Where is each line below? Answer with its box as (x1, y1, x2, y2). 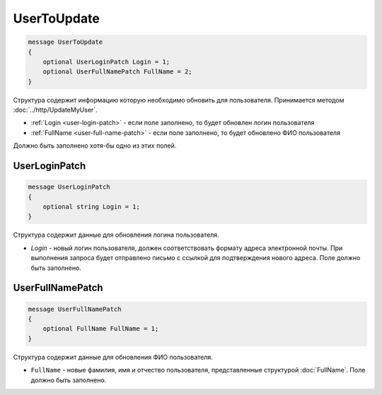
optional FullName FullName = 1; (42, 325, 159, 333)
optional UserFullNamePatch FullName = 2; (42, 68, 192, 76)
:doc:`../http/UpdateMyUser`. (13, 106, 98, 114)
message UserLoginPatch (28, 183, 111, 191)
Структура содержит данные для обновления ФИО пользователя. (13, 353, 214, 361)
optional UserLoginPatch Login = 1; (42, 57, 170, 66)
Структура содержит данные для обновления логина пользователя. (13, 230, 219, 240)
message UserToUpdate (28, 38, 103, 46)
